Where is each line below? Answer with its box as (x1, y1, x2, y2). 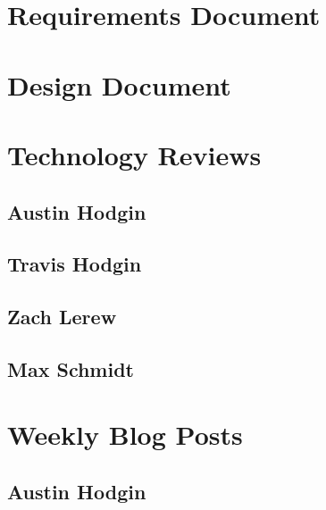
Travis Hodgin (7, 250, 142, 278)
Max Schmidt (7, 355, 134, 382)
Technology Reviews (7, 136, 262, 172)
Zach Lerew (7, 303, 117, 330)
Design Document (7, 66, 231, 103)
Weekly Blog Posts (7, 416, 243, 453)
